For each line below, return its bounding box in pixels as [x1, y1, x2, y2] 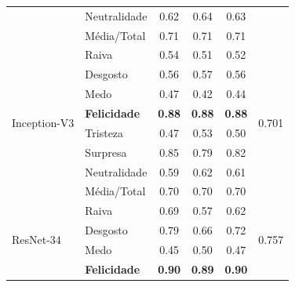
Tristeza [85, 124, 124, 140]
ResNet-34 [12, 231, 61, 248]
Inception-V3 [12, 114, 75, 131]
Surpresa [85, 143, 127, 160]
